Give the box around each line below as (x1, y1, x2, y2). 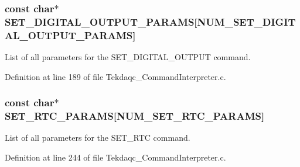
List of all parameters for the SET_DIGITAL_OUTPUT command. (5, 51, 251, 63)
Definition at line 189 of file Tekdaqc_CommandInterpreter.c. (5, 70, 226, 82)
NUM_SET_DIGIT (197, 14, 296, 29)
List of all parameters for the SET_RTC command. (5, 131, 190, 144)
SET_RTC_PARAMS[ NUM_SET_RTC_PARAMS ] (5, 109, 265, 123)
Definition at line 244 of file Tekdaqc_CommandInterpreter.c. (5, 151, 226, 163)
